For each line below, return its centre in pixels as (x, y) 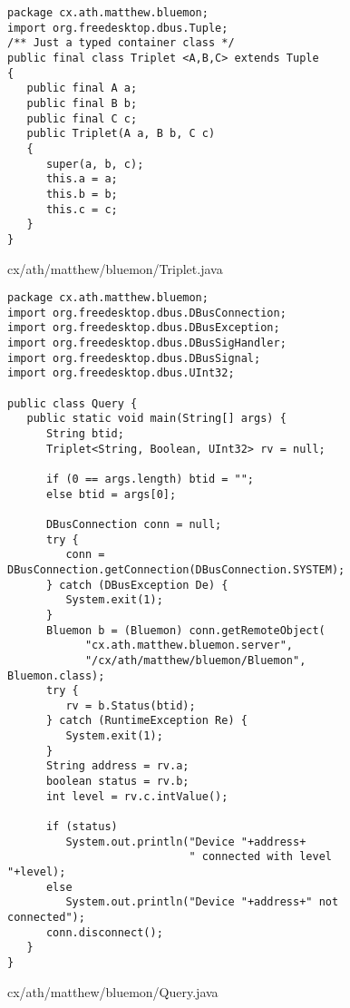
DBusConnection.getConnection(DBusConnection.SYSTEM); (176, 569)
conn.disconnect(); (104, 932)
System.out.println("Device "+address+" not (202, 902)
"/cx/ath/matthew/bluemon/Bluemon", (195, 660)
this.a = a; (82, 179)
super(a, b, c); (95, 164)
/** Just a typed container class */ (121, 43)
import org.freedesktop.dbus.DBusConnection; (147, 313)
